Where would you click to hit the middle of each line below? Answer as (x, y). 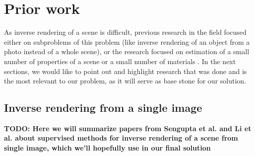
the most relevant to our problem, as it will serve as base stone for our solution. (125, 81)
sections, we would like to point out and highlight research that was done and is (126, 71)
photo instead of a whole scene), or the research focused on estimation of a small (127, 51)
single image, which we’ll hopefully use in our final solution (107, 148)
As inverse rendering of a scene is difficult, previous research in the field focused (125, 32)
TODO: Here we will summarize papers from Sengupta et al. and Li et (128, 128)
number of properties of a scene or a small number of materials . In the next (120, 61)
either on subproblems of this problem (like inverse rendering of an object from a (127, 41)
